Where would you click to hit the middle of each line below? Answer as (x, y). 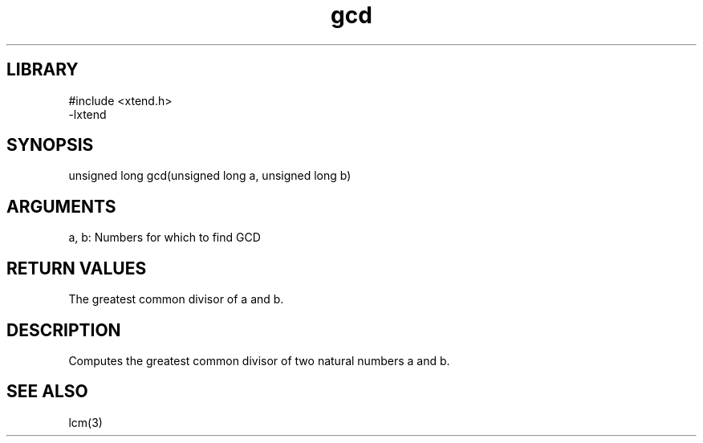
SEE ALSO (47, 392)
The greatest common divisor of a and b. (176, 299)
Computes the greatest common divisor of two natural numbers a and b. (259, 360)
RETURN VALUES (77, 268)
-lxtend (87, 114)
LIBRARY (43, 70)
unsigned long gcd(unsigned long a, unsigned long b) (210, 176)
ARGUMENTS (61, 206)
